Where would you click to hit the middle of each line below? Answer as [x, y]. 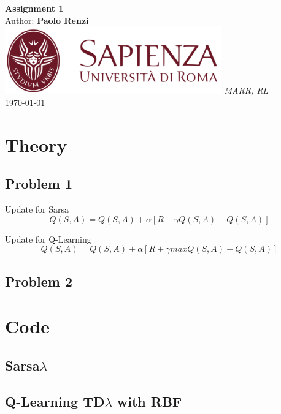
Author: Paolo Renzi [47, 20]
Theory [36, 144]
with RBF [149, 401]
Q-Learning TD [55, 401]
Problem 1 [39, 183]
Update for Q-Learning [48, 239]
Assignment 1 [34, 8]
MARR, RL [246, 90]
